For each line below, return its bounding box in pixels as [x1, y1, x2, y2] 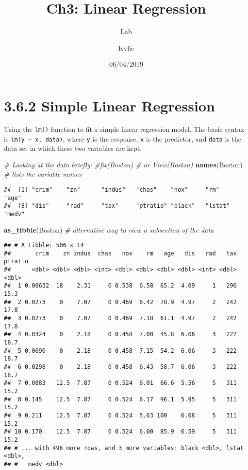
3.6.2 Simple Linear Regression [4, 95, 215, 115]
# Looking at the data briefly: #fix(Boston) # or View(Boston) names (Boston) [4, 159, 243, 169]
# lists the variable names [4, 169, 82, 179]
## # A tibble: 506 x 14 [4, 242, 84, 249]
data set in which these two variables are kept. [4, 143, 142, 153]
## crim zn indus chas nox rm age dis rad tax [4, 250, 237, 257]
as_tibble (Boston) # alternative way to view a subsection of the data [4, 224, 214, 235]
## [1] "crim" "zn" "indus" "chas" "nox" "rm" [4, 186, 219, 193]
